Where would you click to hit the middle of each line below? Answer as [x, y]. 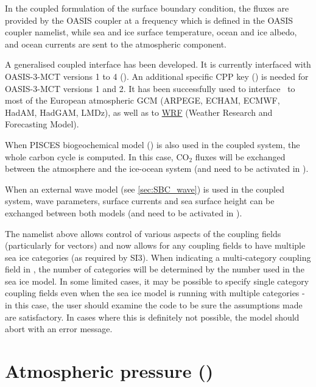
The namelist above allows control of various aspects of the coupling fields [143, 233]
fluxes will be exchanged [240, 156]
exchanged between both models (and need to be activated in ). [124, 212]
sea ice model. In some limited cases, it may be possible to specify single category [157, 281]
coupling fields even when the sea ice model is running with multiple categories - [155, 293]
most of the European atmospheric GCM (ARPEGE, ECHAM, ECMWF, [142, 100]
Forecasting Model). [42, 124]
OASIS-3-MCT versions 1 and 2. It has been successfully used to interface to [150, 88]
